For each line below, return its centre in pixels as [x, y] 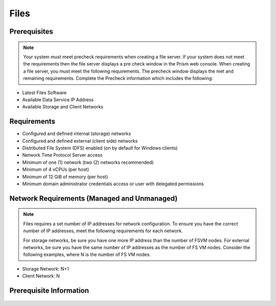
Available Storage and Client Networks [63, 107]
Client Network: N [41, 276]
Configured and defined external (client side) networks [80, 141]
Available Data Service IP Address [58, 99]
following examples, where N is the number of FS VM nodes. [87, 255]
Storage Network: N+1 [45, 269]
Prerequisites [31, 31]
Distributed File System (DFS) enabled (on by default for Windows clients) [100, 148]
